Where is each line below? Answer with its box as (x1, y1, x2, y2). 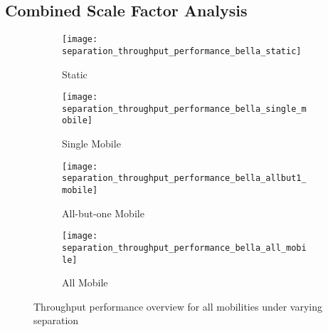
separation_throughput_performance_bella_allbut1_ (62, 173, 307, 184)
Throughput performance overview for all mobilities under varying (33, 299, 323, 313)
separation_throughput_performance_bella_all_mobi (62, 242, 307, 253)
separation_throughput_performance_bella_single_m (62, 103, 307, 114)
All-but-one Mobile (62, 205, 144, 220)
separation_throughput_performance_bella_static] (62, 46, 302, 56)
